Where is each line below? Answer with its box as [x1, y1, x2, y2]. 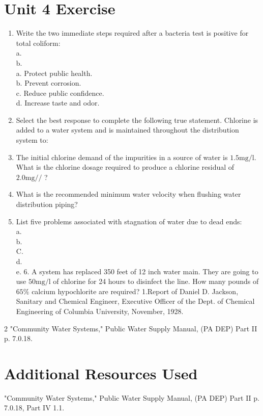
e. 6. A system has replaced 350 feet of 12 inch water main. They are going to [16, 266, 258, 276]
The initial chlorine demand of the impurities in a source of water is [16, 151, 228, 162]
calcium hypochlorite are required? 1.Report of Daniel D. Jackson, [32, 285, 239, 296]
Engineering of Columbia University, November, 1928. [16, 305, 184, 316]
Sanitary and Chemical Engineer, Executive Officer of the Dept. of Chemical [16, 296, 255, 306]
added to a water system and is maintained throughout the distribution [16, 124, 239, 135]
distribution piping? [16, 199, 78, 210]
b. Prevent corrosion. [16, 77, 81, 88]
